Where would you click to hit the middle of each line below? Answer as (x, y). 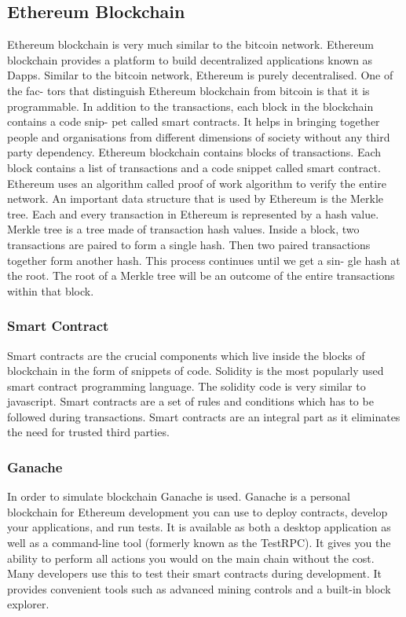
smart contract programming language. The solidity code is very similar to (187, 386)
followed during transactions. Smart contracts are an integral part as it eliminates (204, 416)
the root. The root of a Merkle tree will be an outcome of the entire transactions (201, 275)
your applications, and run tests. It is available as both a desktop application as (199, 527)
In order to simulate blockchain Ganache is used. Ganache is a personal (179, 496)
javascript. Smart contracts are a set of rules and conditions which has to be (190, 401)
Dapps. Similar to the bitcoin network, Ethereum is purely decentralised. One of (200, 75)
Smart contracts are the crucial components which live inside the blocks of (186, 355)
